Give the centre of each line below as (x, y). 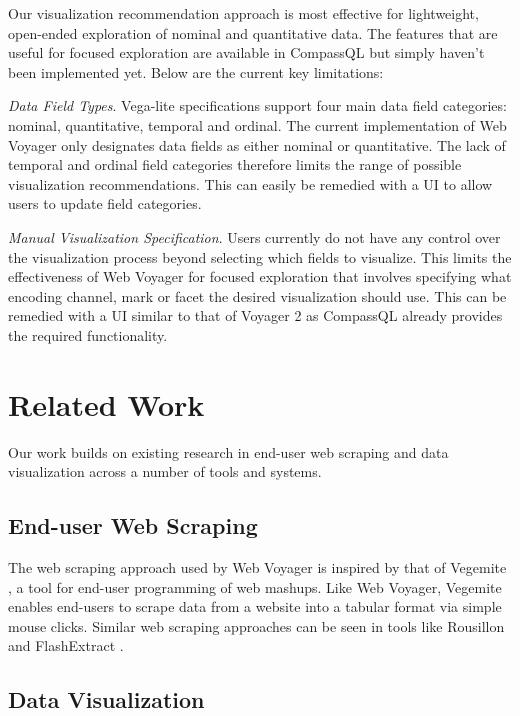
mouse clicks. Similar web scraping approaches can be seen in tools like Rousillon (256, 625)
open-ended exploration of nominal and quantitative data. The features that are (253, 32)
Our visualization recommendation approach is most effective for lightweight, (243, 13)
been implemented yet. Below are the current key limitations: (196, 71)
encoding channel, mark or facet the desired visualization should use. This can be (257, 295)
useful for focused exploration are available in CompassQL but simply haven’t (246, 52)
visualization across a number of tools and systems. (165, 471)
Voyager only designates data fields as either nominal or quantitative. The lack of (257, 144)
